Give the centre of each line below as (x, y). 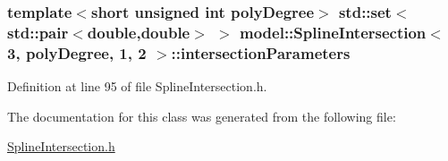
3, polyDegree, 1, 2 (77, 52)
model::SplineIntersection (333, 32)
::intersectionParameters (261, 52)
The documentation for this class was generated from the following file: (202, 116)
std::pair (38, 32)
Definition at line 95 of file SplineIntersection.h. (137, 86)
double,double (139, 32)
